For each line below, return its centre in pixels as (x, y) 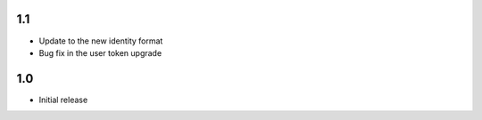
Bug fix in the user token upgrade (100, 52)
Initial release (63, 100)
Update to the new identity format (101, 41)
